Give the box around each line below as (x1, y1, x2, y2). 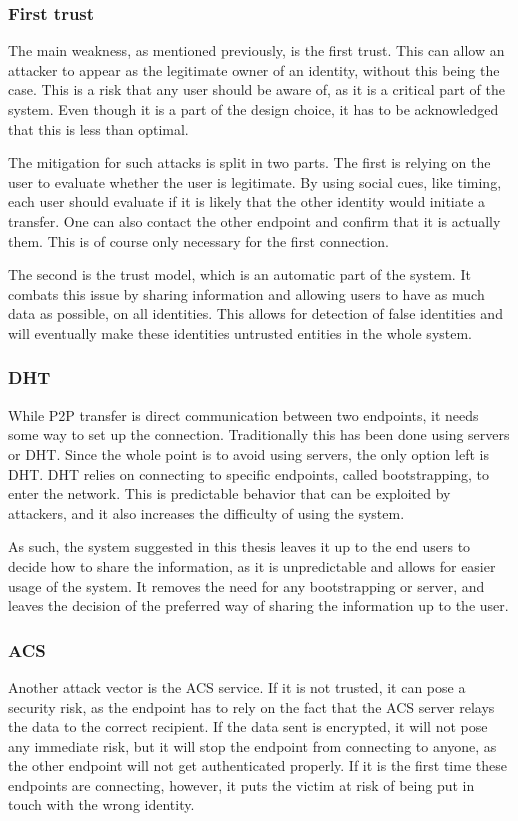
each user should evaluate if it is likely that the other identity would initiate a (8, 191, 486, 212)
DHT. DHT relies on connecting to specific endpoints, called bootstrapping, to (8, 463, 490, 484)
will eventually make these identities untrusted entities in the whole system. (8, 322, 473, 343)
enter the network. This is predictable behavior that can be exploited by (8, 483, 451, 504)
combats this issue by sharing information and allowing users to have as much (8, 283, 485, 304)
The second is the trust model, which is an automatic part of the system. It (8, 264, 471, 285)
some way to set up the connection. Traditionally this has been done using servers (8, 424, 510, 445)
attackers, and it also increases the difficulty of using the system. (8, 502, 405, 523)
